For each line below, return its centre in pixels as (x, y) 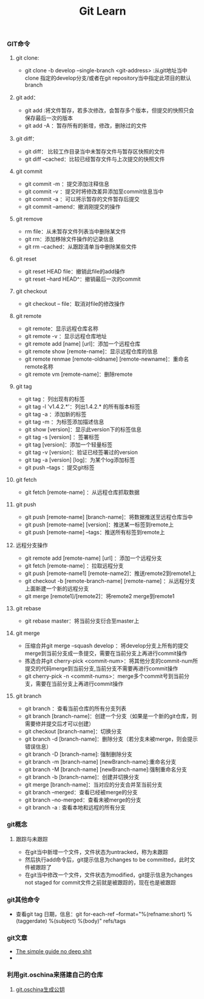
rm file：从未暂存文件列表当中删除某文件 (75, 231)
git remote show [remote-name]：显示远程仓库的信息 (91, 351)
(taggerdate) (31, 921)
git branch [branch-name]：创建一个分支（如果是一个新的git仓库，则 (111, 716)
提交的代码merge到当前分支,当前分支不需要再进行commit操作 (101, 668)
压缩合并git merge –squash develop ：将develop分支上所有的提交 (107, 645)
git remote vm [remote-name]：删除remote (79, 374)
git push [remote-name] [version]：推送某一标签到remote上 (99, 524)
